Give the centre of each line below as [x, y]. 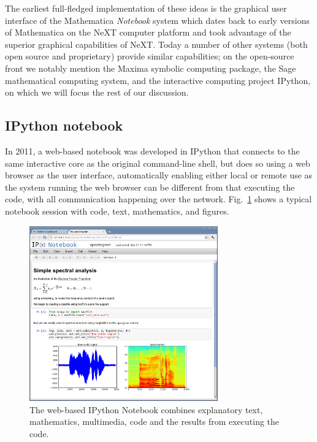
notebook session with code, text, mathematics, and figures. [117, 211]
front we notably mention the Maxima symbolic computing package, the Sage [151, 68]
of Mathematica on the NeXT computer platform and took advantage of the [148, 32]
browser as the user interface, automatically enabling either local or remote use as [159, 175]
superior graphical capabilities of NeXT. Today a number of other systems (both [156, 44]
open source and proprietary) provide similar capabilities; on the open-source [150, 56]
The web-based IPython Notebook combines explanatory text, [146, 409]
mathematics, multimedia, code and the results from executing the [155, 421]
